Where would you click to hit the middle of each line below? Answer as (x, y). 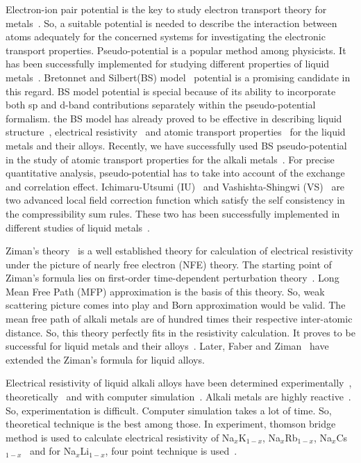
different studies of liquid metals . (78, 227)
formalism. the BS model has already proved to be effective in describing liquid (174, 118)
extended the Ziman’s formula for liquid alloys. (105, 359)
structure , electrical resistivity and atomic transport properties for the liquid (176, 132)
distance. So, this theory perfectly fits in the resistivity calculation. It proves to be (180, 332)
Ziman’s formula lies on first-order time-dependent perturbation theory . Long (173, 278)
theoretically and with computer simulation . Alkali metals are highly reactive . (178, 397)
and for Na (53, 451)
